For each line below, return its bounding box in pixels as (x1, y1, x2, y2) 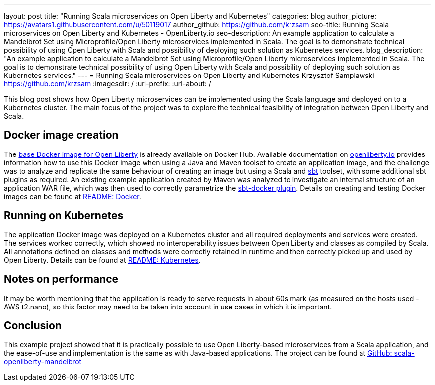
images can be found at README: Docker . (4, 192, 141, 201)
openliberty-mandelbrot (4, 357, 82, 366)
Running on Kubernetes (4, 209, 124, 222)
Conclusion (4, 319, 62, 332)
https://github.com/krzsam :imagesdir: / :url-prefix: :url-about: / (4, 79, 211, 88)
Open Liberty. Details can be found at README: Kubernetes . (4, 255, 201, 264)
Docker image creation (4, 129, 119, 142)
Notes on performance (4, 273, 119, 286)
